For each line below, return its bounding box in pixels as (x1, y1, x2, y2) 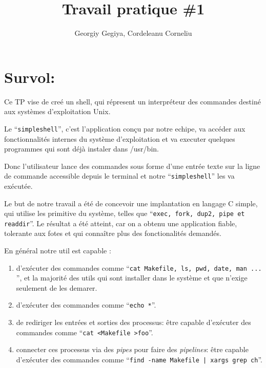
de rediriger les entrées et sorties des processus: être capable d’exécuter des (16, 317, 251, 328)
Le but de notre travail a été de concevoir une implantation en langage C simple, (4, 198, 258, 208)
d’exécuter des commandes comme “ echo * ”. (16, 299, 156, 310)
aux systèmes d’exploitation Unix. (4, 106, 111, 117)
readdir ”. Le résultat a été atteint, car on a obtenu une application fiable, (4, 218, 237, 228)
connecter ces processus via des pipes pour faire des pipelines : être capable (16, 344, 249, 355)
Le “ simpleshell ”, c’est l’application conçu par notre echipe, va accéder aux (4, 123, 245, 134)
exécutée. (4, 180, 33, 191)
